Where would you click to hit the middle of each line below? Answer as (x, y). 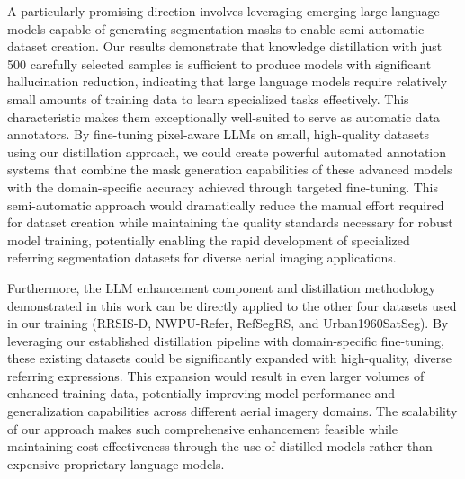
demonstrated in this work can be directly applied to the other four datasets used (232, 305)
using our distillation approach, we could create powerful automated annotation (227, 151)
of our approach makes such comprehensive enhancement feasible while (202, 428)
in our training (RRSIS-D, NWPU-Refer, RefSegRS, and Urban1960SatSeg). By (228, 323)
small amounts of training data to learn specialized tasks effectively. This (208, 98)
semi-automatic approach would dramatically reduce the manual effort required (226, 204)
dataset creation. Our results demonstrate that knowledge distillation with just (225, 46)
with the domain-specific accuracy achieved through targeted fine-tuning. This (223, 186)
